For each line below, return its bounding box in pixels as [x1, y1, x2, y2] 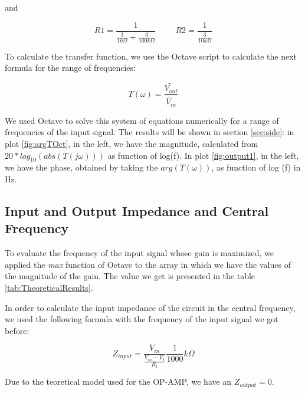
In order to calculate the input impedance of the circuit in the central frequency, [5, 301, 296, 313]
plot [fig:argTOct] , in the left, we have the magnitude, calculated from [5, 137, 258, 150]
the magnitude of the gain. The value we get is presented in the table [5, 270, 255, 282]
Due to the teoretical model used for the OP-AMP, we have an [5, 375, 232, 388]
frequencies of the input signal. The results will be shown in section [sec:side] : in [5, 126, 294, 138]
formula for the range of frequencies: [5, 61, 136, 74]
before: [5, 324, 29, 336]
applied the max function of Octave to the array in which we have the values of [5, 258, 291, 270]
